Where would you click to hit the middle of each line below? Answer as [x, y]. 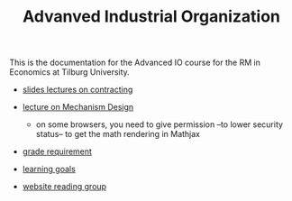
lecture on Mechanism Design [78, 107]
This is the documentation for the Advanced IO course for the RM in [135, 63]
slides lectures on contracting [78, 90]
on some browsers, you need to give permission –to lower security [160, 124]
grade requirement [57, 151]
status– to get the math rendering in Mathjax [118, 134]
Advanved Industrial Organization [151, 17]
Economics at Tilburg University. [70, 72]
